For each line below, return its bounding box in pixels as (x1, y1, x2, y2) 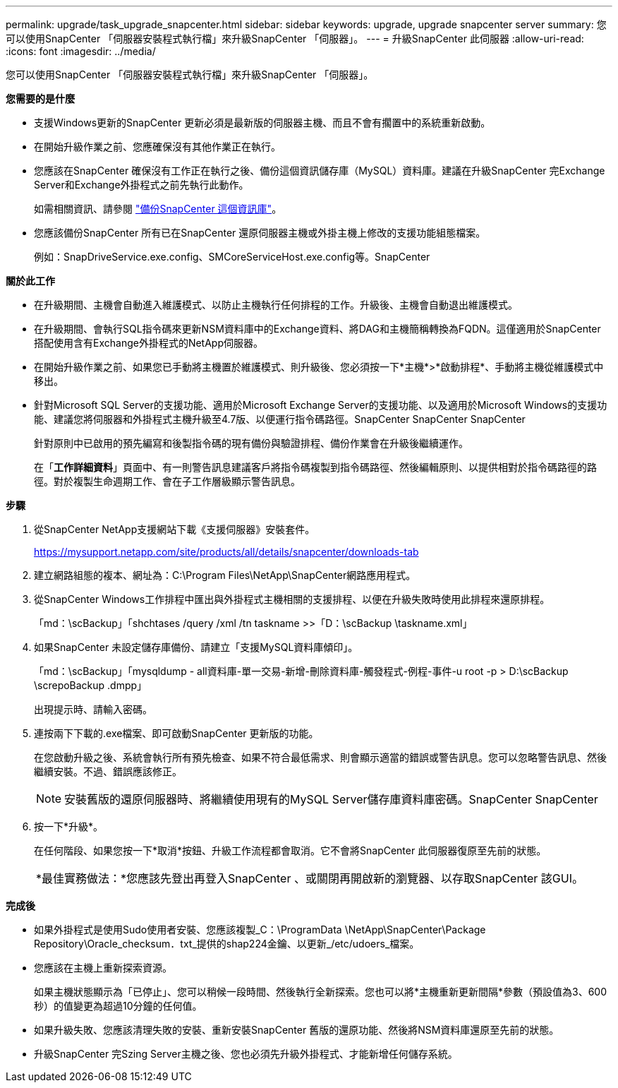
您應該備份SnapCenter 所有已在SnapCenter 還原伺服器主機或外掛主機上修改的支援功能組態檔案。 (34, 227, 486, 239)
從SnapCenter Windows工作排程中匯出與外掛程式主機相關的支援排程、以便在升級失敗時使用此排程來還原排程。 (34, 593, 550, 605)
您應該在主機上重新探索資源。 (34, 962, 172, 974)
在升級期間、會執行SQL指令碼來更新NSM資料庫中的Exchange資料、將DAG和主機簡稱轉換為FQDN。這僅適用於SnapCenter (34, 323, 601, 335)
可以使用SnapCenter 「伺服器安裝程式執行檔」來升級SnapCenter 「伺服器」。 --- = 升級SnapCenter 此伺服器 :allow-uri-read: (6, 32, 584, 44)
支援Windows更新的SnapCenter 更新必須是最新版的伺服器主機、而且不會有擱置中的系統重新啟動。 (34, 116, 491, 128)
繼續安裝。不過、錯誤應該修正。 (34, 765, 182, 777)
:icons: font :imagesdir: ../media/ (6, 45, 156, 57)
